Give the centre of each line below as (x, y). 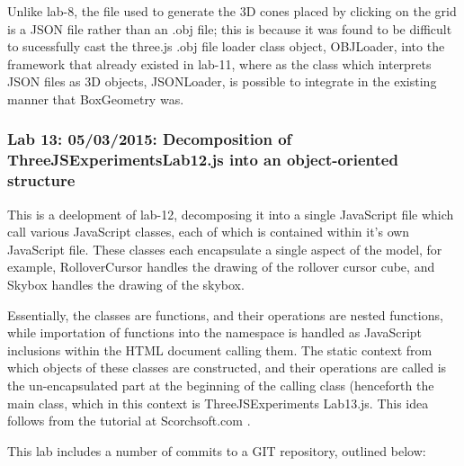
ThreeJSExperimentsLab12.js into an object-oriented (203, 160)
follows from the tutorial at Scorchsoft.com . (129, 421)
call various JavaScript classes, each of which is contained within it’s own (209, 232)
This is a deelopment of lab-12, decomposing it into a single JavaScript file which (231, 214)
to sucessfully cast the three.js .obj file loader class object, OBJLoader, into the (226, 46)
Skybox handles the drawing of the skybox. (126, 284)
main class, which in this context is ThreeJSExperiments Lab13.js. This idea (218, 403)
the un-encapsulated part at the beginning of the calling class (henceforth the (221, 385)
